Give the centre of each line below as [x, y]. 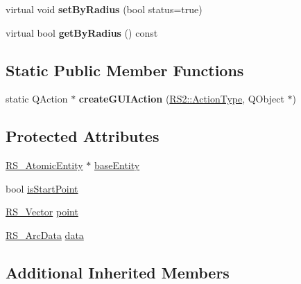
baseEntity [117, 165]
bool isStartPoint [42, 188]
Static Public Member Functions [125, 70]
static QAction [37, 99]
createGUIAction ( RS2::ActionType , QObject [181, 99]
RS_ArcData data [45, 234]
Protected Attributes [83, 136]
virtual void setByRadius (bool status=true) [104, 9]
